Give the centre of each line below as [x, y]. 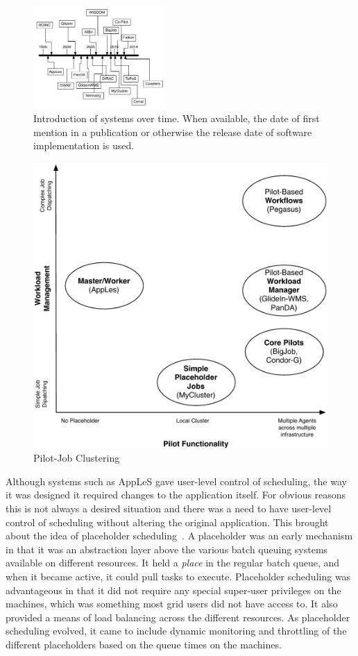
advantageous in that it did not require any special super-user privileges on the [173, 590]
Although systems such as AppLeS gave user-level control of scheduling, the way [176, 481]
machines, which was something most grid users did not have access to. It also [172, 604]
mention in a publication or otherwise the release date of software [173, 132]
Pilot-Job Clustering [77, 458]
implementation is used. [84, 145]
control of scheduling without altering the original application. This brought [167, 522]
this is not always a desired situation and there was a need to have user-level [169, 508]
